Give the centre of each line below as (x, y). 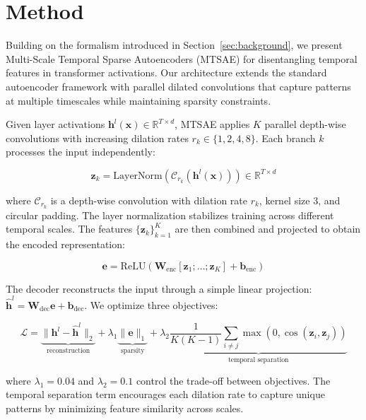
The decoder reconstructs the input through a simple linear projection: (159, 288)
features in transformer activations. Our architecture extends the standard (166, 72)
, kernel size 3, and (300, 200)
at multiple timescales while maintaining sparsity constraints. (138, 100)
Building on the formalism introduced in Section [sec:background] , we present (174, 45)
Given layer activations (55, 124)
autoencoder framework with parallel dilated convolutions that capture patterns (178, 86)
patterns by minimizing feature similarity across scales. (125, 408)
